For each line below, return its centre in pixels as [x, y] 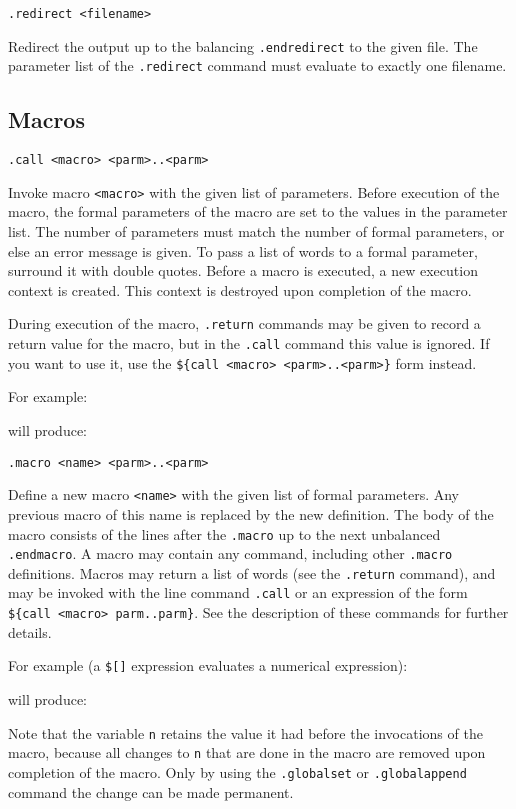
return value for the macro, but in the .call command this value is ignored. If [249, 343]
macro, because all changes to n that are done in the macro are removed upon [247, 752]
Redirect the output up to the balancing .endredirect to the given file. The [243, 45]
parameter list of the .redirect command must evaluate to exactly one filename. [257, 65]
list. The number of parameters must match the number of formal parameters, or [256, 231]
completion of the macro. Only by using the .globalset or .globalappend [237, 771]
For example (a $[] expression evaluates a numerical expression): [208, 665]
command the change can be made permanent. [151, 791]
